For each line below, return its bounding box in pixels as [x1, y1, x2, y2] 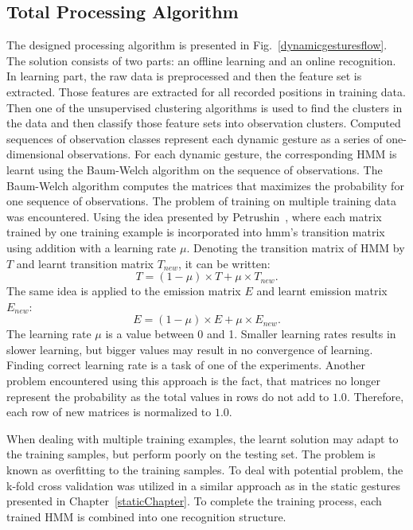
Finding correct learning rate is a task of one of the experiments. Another [6, 357, 365, 373]
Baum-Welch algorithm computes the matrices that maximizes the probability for [6, 177, 404, 193]
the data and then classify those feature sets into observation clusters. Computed [6, 115, 401, 131]
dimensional [6, 146, 64, 162]
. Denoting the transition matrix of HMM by [186, 239, 405, 255]
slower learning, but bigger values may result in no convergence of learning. [6, 341, 373, 357]
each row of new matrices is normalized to [6, 403, 212, 420]
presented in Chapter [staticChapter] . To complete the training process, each [6, 493, 382, 509]
